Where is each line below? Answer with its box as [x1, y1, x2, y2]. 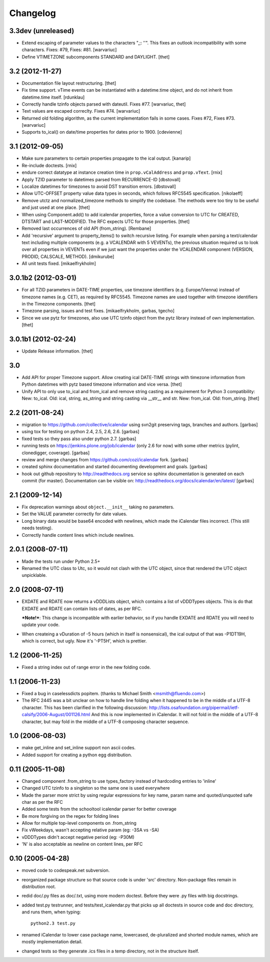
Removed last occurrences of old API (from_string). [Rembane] [21, 225, 151, 231]
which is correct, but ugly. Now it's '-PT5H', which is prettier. [21, 638, 147, 644]
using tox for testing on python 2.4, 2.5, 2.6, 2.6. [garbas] [21, 429, 139, 435]
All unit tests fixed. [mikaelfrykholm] [21, 260, 96, 266]
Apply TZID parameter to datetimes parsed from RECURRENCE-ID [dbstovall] [21, 176, 181, 182]
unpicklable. [21, 572, 47, 578]
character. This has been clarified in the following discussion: [21, 704, 148, 711]
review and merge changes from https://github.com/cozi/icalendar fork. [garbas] [21, 456, 188, 463]
